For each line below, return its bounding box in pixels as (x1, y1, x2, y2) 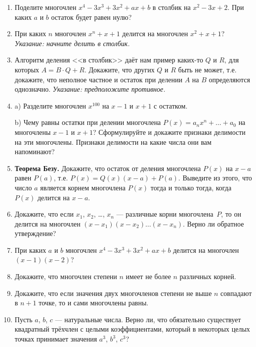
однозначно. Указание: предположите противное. (14, 84, 166, 94)
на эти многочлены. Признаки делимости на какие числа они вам (14, 136, 212, 147)
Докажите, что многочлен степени (14, 271, 117, 282)
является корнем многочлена (40, 182, 126, 192)
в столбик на (152, 2, 191, 12)
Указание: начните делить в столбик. (14, 38, 130, 48)
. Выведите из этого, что (178, 173, 252, 183)
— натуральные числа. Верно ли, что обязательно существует (55, 314, 241, 324)
